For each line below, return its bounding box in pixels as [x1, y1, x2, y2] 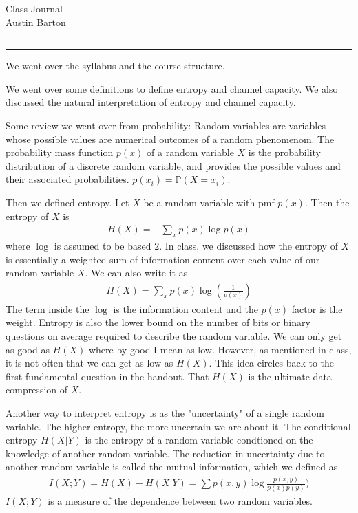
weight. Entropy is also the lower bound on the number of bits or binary [6, 315, 310, 329]
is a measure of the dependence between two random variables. [48, 493, 313, 507]
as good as [6, 342, 50, 356]
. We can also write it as [85, 265, 188, 280]
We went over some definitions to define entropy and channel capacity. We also [6, 81, 338, 96]
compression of [6, 382, 68, 397]
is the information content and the [113, 301, 258, 316]
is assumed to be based [54, 238, 151, 252]
